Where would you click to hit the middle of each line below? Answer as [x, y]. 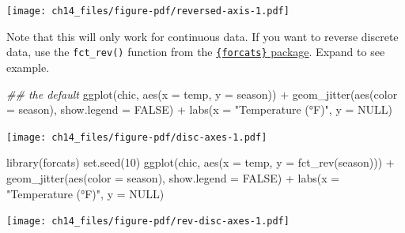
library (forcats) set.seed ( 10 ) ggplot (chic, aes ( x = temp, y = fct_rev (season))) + [201, 162]
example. [28, 67]
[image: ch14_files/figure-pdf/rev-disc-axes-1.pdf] [148, 222]
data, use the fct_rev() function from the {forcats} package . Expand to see [196, 52]
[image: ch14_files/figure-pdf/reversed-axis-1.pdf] [148, 11]
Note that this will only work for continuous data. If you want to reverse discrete [202, 36]
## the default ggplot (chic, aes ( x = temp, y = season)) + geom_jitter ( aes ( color [202, 94]
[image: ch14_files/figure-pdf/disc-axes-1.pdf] [137, 137]
